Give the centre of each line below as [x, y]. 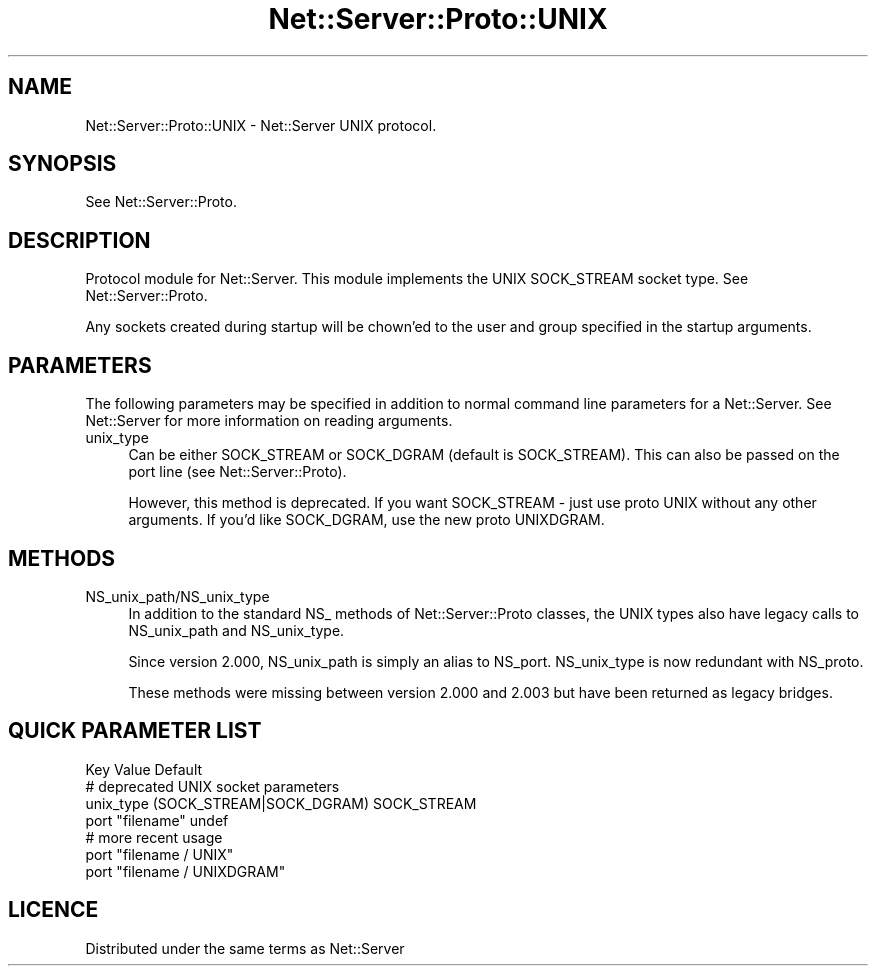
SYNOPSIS [62, 164]
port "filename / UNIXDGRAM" [185, 871]
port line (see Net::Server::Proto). [237, 472]
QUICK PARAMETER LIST [135, 731]
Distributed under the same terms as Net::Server [245, 948]
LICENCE [53, 910]
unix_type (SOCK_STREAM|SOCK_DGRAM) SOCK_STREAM [281, 803]
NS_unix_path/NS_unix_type [177, 596]
